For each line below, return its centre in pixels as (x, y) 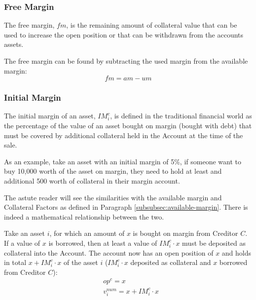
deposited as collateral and (171, 262)
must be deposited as (214, 243)
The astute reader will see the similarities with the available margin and (113, 197)
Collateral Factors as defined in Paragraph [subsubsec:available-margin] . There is (126, 207)
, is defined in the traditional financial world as (181, 116)
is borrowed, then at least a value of (103, 243)
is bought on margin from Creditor (185, 233)
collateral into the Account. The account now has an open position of (109, 252)
